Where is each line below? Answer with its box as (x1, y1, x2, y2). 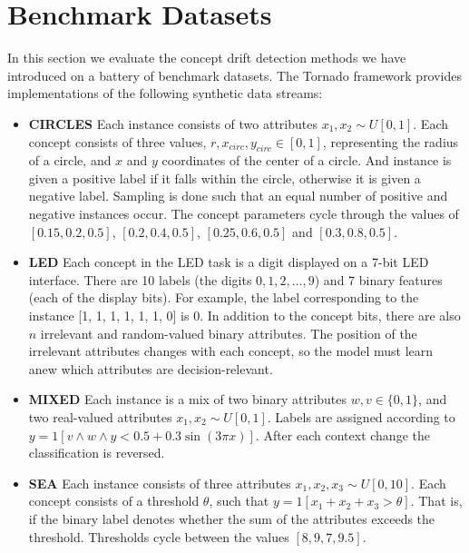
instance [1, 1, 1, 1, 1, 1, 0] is (28, 306, 190, 325)
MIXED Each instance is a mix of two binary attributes (28, 390, 347, 409)
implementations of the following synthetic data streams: (7, 84, 323, 103)
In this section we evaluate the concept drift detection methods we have (7, 48, 406, 67)
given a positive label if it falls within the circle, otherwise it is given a (28, 168, 421, 187)
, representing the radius (322, 132, 459, 151)
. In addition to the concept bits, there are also (200, 306, 461, 325)
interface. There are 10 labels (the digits (28, 270, 252, 289)
